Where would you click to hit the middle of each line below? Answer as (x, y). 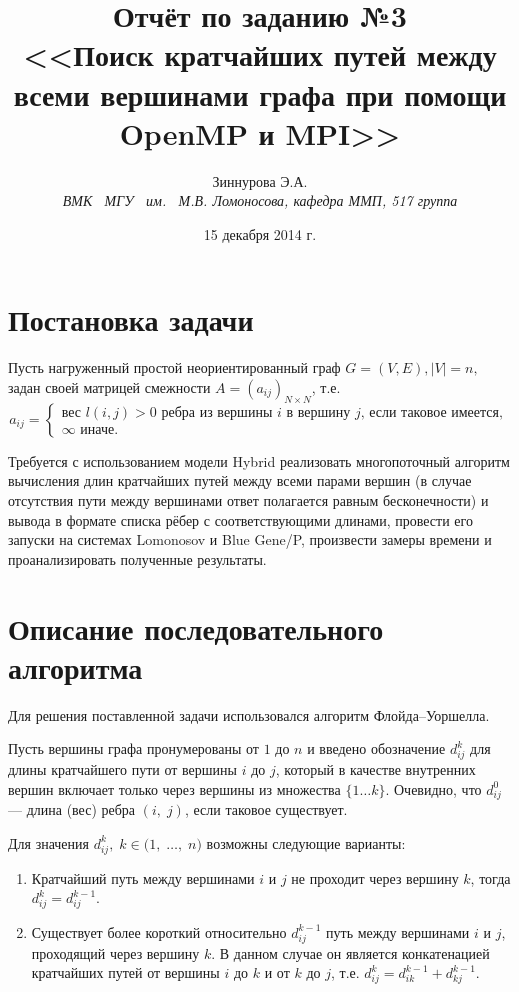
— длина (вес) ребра (72, 809)
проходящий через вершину (115, 952)
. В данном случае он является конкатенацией (350, 952)
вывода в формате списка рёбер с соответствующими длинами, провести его (240, 519)
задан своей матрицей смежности (109, 387)
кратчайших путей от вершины (125, 972)
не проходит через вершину (375, 877)
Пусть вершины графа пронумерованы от (133, 748)
